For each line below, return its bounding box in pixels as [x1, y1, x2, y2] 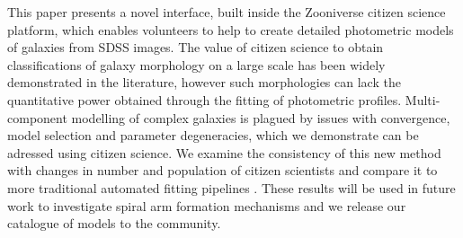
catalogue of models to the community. [7, 214, 221, 233]
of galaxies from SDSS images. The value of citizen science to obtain [7, 38, 384, 57]
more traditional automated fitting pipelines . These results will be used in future [7, 178, 456, 197]
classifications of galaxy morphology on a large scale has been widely [7, 55, 386, 74]
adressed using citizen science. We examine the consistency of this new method [7, 143, 441, 162]
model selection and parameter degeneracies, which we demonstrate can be [7, 126, 419, 145]
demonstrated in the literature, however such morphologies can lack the [7, 73, 401, 92]
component [7, 108, 67, 127]
